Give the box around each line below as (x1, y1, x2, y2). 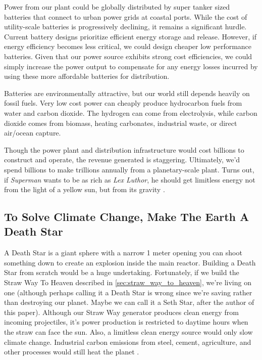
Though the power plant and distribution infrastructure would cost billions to (4, 144, 244, 155)
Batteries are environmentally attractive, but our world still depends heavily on (4, 87, 250, 98)
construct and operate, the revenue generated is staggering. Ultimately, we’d (4, 154, 240, 165)
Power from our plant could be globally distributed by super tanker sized (4, 2, 230, 12)
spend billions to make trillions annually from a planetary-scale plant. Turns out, (4, 164, 254, 174)
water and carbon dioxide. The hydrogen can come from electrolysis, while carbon (4, 107, 257, 118)
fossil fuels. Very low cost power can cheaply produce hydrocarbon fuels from (4, 98, 242, 108)
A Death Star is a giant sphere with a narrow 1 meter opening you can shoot (4, 247, 242, 258)
